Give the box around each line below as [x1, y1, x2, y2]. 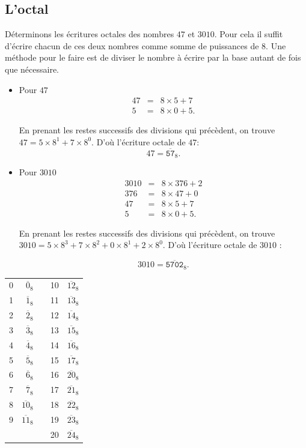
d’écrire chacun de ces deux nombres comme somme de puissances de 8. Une [5, 39, 286, 52]
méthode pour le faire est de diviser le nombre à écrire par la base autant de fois [5, 51, 301, 64]
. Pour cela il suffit [214, 28, 283, 40]
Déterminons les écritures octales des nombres [5, 28, 174, 40]
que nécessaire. [5, 62, 60, 75]
